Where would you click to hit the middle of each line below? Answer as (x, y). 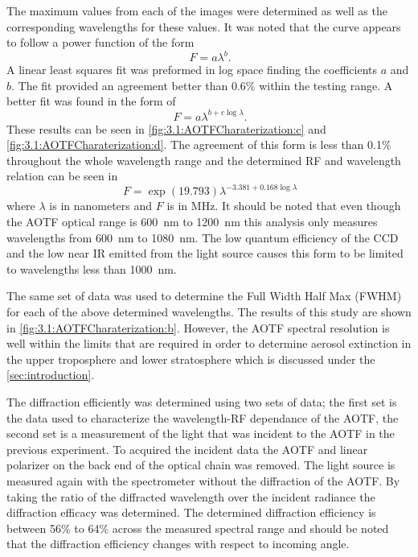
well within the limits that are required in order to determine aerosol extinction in (209, 343)
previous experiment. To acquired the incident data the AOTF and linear (187, 449)
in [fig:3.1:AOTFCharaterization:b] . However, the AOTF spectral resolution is (198, 327)
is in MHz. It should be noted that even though (284, 206)
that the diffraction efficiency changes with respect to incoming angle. (178, 544)
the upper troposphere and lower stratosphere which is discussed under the (191, 359)
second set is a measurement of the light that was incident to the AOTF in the (201, 433)
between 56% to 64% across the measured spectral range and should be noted (198, 528)
